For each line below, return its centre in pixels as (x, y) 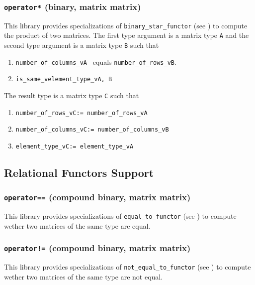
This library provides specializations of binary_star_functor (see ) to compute (126, 25)
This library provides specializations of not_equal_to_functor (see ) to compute (127, 267)
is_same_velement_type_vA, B (64, 79)
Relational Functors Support (79, 173)
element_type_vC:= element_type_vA (75, 147)
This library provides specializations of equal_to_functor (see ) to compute (120, 216)
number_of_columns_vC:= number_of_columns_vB (92, 130)
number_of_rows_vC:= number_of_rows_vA (82, 113)
